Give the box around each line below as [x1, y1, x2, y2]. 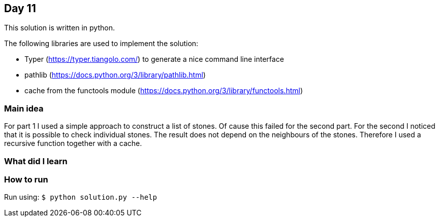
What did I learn [4, 156, 68, 166]
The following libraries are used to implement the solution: [4, 39, 199, 48]
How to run [4, 174, 48, 185]
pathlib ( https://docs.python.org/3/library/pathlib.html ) [24, 70, 206, 80]
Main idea [4, 103, 44, 114]
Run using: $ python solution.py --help [4, 193, 157, 202]
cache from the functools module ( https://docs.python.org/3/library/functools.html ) [24, 86, 303, 95]
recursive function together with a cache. [4, 139, 142, 148]
